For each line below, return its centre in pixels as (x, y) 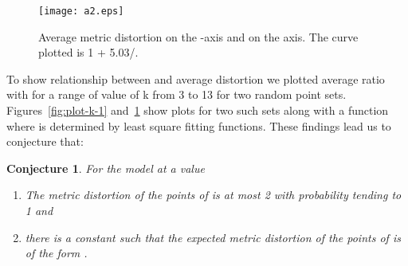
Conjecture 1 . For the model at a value (106, 168)
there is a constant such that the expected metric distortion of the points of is (213, 237)
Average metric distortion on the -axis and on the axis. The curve (198, 36)
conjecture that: (45, 141)
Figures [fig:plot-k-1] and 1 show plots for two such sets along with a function (198, 110)
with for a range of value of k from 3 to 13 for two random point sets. (177, 94)
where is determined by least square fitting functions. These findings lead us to (199, 125)
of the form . (56, 253)
